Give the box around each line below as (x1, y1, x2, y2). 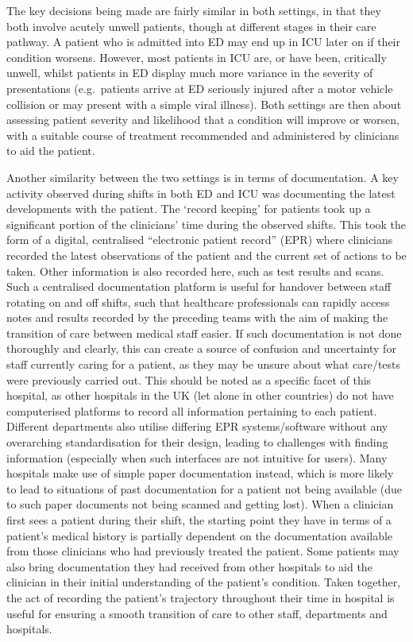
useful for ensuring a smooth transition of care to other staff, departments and (6, 605, 388, 621)
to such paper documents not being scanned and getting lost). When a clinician (6, 496, 394, 512)
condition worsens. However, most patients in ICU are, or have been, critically (6, 48, 387, 65)
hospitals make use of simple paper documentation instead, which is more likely (6, 465, 394, 481)
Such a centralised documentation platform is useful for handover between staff (6, 278, 392, 295)
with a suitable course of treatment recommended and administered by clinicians (6, 126, 399, 143)
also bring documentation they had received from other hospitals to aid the (6, 558, 372, 574)
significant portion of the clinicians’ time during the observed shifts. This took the (6, 215, 407, 232)
